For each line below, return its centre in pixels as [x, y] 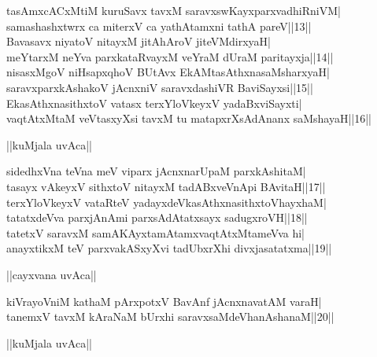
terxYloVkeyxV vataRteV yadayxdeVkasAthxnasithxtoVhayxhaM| [166, 202]
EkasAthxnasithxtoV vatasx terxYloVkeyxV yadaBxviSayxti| [154, 103]
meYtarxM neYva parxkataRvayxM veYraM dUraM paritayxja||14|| [170, 56]
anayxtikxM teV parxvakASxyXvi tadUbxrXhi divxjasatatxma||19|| [169, 248]
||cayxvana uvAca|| [52, 274]
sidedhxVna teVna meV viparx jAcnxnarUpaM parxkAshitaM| [156, 171]
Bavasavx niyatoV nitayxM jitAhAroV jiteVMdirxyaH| [139, 41]
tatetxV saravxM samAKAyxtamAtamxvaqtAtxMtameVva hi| [155, 232]
